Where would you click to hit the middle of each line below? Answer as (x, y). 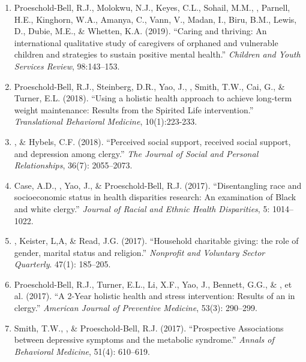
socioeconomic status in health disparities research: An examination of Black (155, 197)
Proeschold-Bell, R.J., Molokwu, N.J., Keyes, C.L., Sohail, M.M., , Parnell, (152, 7)
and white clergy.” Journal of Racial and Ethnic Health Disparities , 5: (142, 208)
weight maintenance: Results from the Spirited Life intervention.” (134, 109)
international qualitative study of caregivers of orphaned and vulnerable (146, 42)
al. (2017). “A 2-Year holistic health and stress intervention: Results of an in (154, 296)
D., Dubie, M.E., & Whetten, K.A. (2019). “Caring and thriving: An (140, 31)
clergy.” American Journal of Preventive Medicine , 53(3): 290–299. (136, 308)
